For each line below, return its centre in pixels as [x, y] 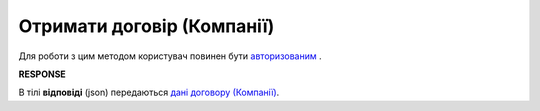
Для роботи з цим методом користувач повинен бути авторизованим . [170, 56]
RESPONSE [42, 74]
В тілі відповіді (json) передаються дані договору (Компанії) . [149, 92]
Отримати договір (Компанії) [146, 26]
